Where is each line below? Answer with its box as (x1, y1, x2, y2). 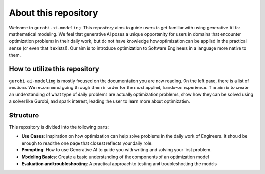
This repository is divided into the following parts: (9, 124, 109, 130)
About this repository (9, 7, 98, 18)
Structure (9, 111, 39, 119)
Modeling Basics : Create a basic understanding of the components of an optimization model (21, 154, 209, 160)
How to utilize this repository (9, 64, 99, 73)
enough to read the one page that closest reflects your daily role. (21, 140, 153, 146)
